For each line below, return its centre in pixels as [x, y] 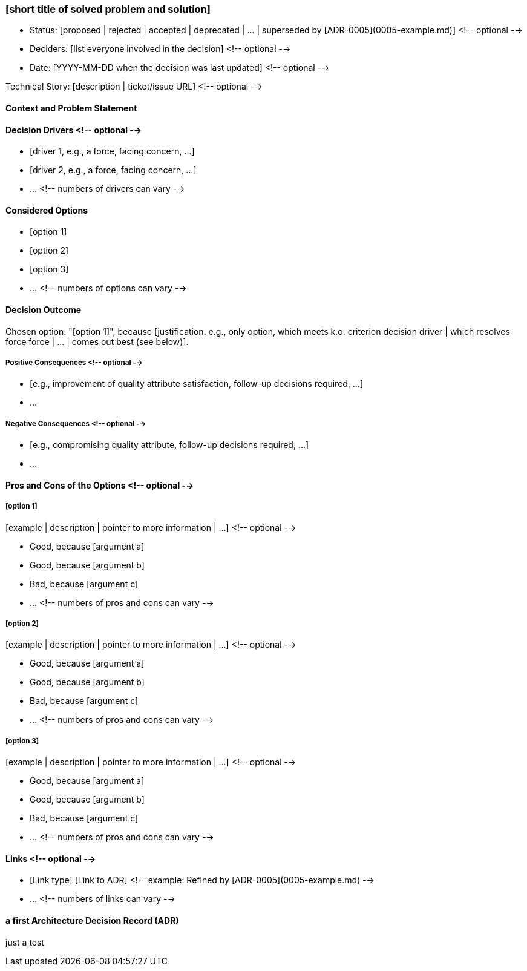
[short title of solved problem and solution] [108, 9]
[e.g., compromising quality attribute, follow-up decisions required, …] [169, 445]
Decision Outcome [44, 310]
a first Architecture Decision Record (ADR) [92, 920]
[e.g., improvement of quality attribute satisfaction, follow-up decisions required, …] [197, 384]
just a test [25, 942]
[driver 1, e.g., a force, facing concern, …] [112, 151]
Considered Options [47, 210]
